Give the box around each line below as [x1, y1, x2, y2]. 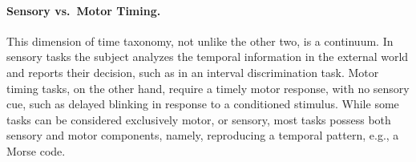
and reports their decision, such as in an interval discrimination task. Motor [6, 63, 379, 80]
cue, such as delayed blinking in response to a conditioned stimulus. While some [6, 95, 399, 112]
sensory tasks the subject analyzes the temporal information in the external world [6, 48, 409, 65]
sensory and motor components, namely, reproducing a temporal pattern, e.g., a [6, 127, 399, 144]
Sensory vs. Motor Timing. [6, 2, 161, 18]
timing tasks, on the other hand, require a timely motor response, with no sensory [6, 79, 410, 96]
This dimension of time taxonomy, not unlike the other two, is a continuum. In [6, 32, 394, 49]
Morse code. [6, 142, 66, 159]
